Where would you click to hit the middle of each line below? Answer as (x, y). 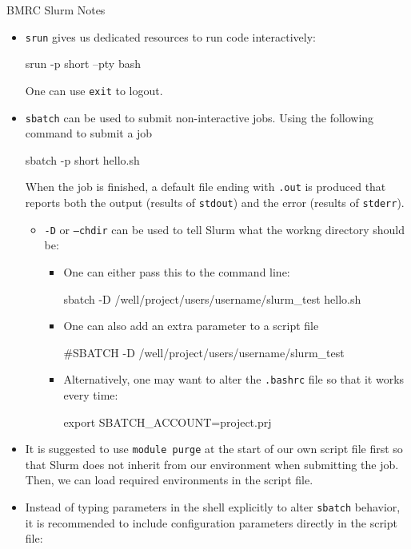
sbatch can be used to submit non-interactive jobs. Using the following (200, 117)
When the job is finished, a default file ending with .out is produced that (205, 187)
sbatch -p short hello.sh (82, 159)
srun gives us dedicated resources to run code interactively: (170, 36)
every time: (91, 394)
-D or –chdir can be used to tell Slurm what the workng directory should (225, 229)
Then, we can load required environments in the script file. (169, 480)
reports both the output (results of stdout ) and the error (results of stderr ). (215, 202)
